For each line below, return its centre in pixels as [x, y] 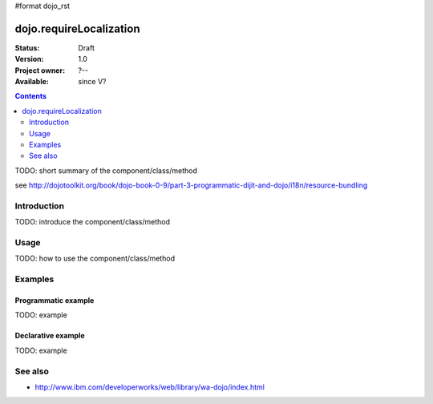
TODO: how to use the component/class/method [95, 259]
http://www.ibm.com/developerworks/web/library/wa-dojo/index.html [150, 387]
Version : [29, 59]
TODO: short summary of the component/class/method [106, 170]
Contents [31, 96]
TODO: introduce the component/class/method [92, 222]
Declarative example [50, 336]
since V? [92, 82]
